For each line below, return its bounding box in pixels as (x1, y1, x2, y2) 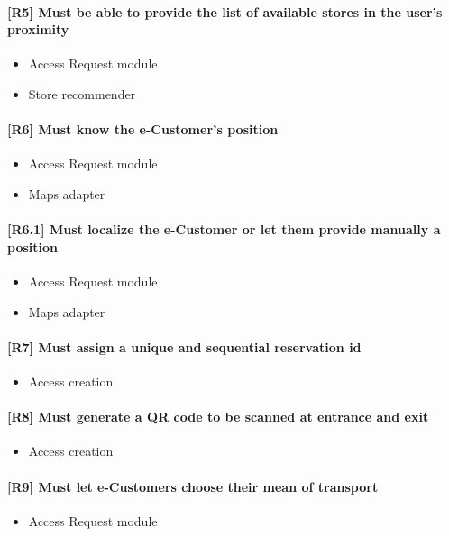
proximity (7, 20, 69, 39)
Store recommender (28, 84, 136, 103)
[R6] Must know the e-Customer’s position (7, 120, 279, 139)
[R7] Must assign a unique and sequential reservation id (7, 337, 362, 356)
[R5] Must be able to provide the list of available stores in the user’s (7, 2, 443, 21)
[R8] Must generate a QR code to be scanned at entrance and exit (7, 407, 429, 426)
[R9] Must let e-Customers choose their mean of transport (7, 477, 379, 495)
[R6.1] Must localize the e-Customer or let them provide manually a (7, 220, 441, 239)
